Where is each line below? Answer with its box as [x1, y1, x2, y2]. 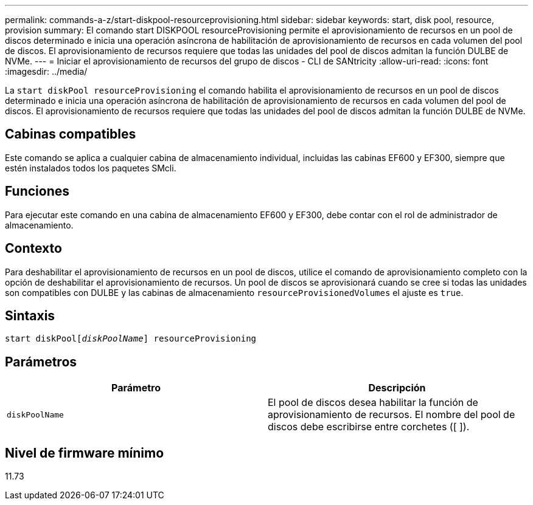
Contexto [5, 241, 62, 256]
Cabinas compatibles [5, 126, 136, 142]
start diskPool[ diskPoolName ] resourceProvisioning [5, 334, 257, 344]
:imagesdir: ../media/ [5, 66, 88, 77]
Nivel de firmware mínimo [5, 445, 164, 461]
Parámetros [5, 354, 77, 369]
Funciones [5, 184, 70, 199]
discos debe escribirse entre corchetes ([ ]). [268, 421, 470, 433]
